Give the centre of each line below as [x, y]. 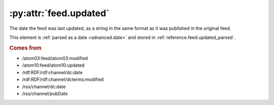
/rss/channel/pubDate [45, 93]
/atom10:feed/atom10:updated [53, 65]
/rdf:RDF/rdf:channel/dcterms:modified [63, 80]
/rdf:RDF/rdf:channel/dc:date [53, 72]
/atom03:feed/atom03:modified [55, 58]
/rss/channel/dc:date [44, 86]
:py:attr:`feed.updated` [59, 13]
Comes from [25, 48]
